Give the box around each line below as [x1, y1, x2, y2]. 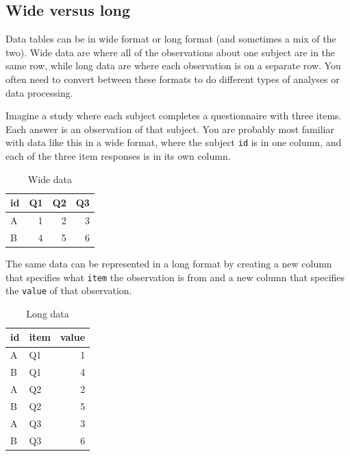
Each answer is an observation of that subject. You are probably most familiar [5, 121, 334, 136]
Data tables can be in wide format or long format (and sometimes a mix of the [5, 32, 336, 46]
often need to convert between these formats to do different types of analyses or [5, 71, 340, 86]
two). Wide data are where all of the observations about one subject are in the [5, 45, 336, 59]
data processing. [5, 85, 73, 99]
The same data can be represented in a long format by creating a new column [5, 256, 332, 270]
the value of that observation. [5, 283, 132, 298]
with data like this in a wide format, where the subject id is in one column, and [5, 135, 342, 149]
